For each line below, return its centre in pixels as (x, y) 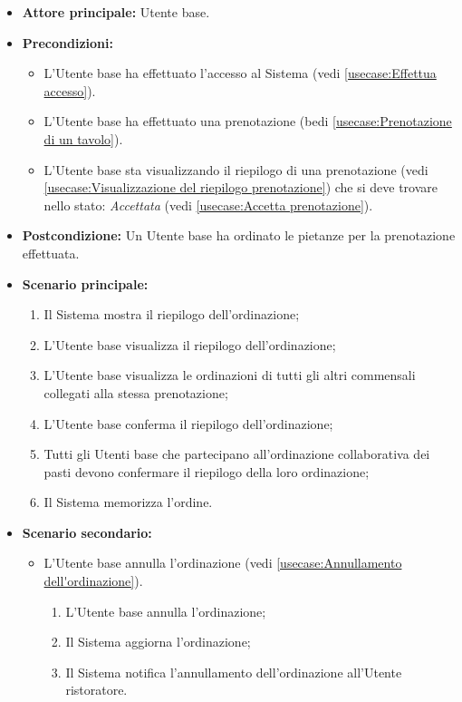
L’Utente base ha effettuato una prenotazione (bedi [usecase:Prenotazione (248, 121)
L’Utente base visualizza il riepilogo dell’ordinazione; (190, 344)
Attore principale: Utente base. (116, 12)
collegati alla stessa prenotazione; (136, 392)
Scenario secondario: (87, 532)
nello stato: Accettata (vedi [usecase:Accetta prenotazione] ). (208, 205)
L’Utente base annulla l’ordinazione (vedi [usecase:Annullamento (223, 563)
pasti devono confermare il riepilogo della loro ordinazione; (207, 471)
